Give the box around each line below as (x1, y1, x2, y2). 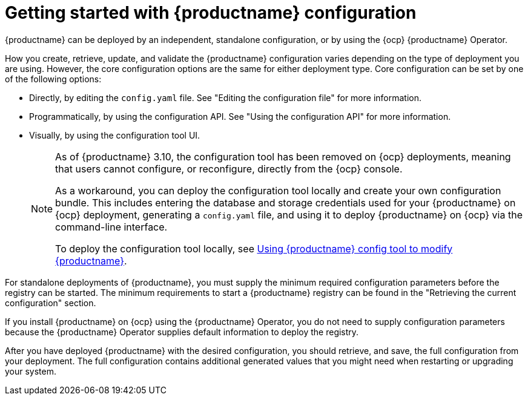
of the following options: (5, 73, 102, 84)
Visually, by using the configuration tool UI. (29, 130, 200, 140)
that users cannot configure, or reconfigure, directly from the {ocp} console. (55, 162, 403, 175)
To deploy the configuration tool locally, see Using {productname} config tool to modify (55, 242, 453, 255)
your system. (5, 366, 57, 376)
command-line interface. (55, 220, 168, 233)
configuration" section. (5, 297, 96, 308)
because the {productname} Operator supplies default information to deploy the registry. (5, 326, 359, 337)
